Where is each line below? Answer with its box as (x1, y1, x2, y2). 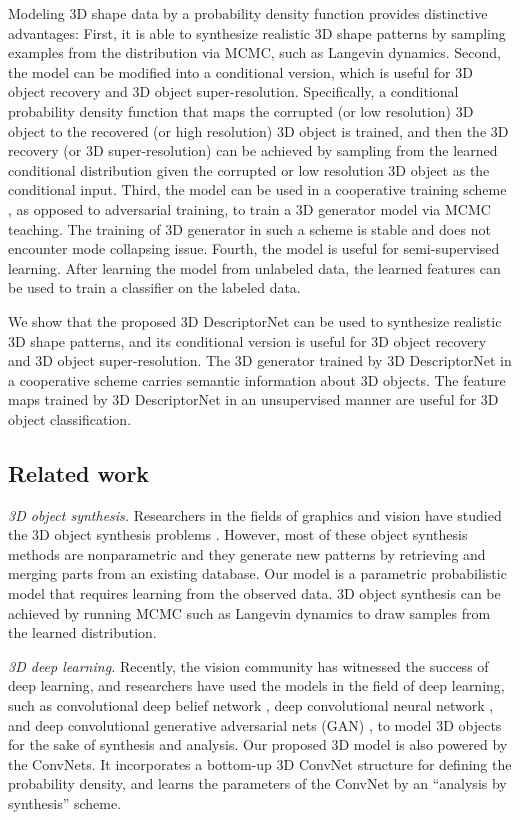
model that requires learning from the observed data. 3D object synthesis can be (8, 583, 501, 604)
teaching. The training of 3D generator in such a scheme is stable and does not (8, 218, 491, 239)
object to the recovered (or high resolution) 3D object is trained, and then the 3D (8, 120, 509, 141)
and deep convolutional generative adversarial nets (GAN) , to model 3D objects (8, 714, 502, 735)
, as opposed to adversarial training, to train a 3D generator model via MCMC (8, 198, 491, 219)
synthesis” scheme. (8, 792, 122, 813)
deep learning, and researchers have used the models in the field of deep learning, (8, 675, 505, 696)
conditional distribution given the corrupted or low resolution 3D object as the (8, 159, 490, 180)
